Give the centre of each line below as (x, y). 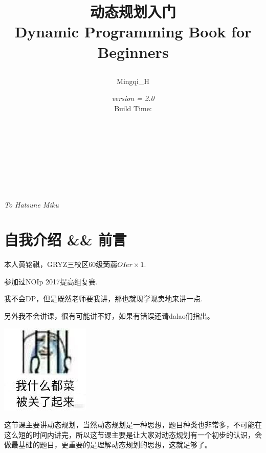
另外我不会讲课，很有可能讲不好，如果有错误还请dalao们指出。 (109, 316)
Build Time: (133, 108)
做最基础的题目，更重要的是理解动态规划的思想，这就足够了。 (108, 445)
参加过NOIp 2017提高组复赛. (51, 281)
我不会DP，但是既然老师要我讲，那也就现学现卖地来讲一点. (104, 298)
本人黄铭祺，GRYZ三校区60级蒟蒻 (61, 264)
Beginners (133, 52)
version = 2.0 (133, 98)
